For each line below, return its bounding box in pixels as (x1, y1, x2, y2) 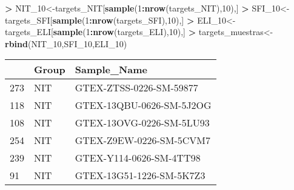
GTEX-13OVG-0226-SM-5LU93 (75, 116, 210, 130)
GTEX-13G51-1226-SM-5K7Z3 (75, 168, 205, 183)
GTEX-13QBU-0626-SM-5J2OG (75, 98, 212, 113)
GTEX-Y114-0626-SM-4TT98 (75, 151, 201, 165)
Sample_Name (75, 62, 147, 77)
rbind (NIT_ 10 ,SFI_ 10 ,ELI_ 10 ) (5, 37, 127, 50)
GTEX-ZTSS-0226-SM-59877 (75, 80, 198, 95)
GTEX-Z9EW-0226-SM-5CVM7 (75, 133, 210, 148)
